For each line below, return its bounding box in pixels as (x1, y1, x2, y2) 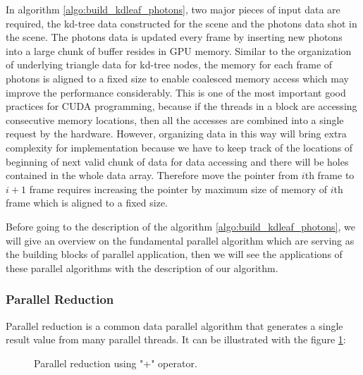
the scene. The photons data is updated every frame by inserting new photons (6, 30, 343, 44)
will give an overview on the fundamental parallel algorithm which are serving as (6, 233, 355, 247)
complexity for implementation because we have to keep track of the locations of (6, 140, 353, 154)
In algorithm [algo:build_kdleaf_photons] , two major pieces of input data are (6, 2, 340, 16)
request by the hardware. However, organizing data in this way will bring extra (6, 126, 347, 141)
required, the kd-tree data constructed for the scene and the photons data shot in (6, 16, 357, 30)
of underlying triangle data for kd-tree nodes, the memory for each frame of (6, 57, 333, 72)
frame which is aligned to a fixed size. (6, 195, 168, 210)
